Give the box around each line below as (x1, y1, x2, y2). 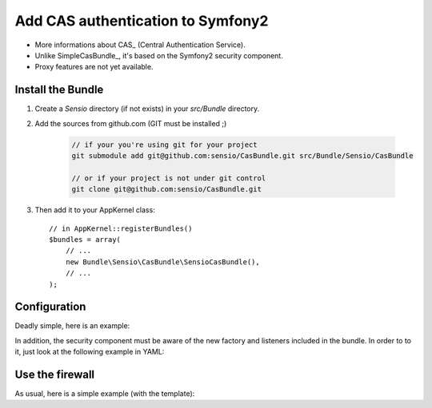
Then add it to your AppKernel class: (34, 205, 155, 215)
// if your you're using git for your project (71, 140, 258, 149)
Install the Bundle (14, 83, 104, 97)
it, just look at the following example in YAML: (14, 347, 165, 357)
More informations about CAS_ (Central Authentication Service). (34, 40, 246, 50)
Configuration (14, 300, 86, 314)
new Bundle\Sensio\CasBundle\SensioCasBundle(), (65, 257, 260, 267)
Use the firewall (14, 368, 95, 381)
